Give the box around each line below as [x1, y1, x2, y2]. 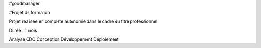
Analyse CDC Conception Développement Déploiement [9, 36, 119, 42]
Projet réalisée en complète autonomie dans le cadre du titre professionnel [9, 18, 158, 24]
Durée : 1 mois [9, 27, 37, 33]
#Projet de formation [9, 10, 50, 16]
